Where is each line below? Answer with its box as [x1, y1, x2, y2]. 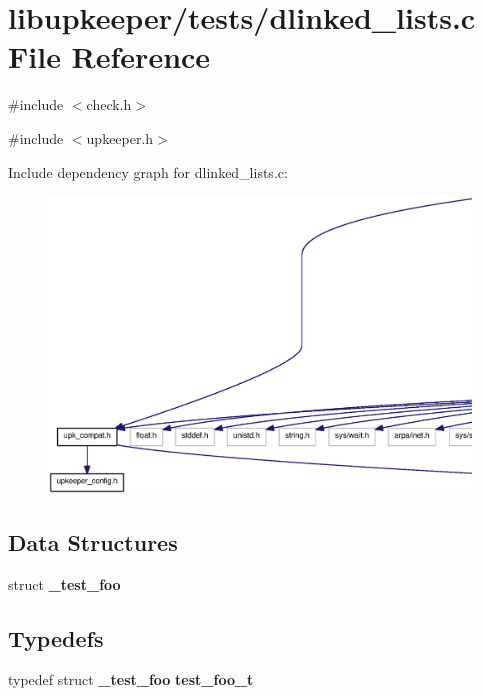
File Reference [8, 36, 211, 77]
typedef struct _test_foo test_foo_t [8, 669, 254, 690]
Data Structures [8, 526, 178, 557]
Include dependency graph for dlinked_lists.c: [8, 161, 288, 182]
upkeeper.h [86, 127, 154, 148]
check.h [86, 94, 132, 115]
